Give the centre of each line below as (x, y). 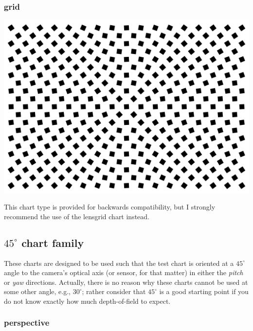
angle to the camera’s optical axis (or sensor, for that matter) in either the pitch (124, 272)
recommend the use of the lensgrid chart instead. (77, 216)
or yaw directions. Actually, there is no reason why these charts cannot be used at (126, 282)
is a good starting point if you (204, 291)
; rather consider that (114, 291)
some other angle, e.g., (37, 291)
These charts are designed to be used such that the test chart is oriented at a (119, 263)
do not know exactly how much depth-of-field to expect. (87, 301)
